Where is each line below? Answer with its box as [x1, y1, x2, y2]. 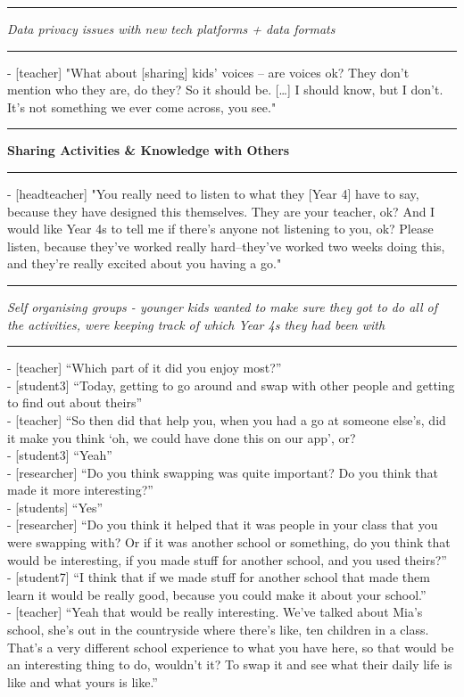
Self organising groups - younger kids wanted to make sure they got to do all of [7, 297, 438, 316]
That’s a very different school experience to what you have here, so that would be [7, 637, 454, 656]
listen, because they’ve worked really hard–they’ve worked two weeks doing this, [7, 236, 445, 255]
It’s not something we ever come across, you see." [7, 97, 277, 116]
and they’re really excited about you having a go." [7, 254, 282, 273]
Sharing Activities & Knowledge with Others [7, 141, 290, 160]
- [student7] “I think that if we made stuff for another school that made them [7, 568, 430, 586]
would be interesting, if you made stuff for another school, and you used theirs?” [7, 550, 447, 569]
